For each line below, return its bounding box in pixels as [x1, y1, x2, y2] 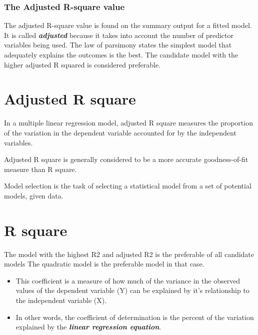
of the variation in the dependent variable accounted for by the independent [4, 127, 236, 137]
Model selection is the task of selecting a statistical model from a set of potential [4, 180, 251, 191]
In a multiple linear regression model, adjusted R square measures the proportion [4, 117, 253, 128]
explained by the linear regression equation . [15, 321, 161, 332]
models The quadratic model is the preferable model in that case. [4, 258, 204, 269]
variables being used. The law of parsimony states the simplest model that [4, 39, 232, 50]
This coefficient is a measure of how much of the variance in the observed [15, 275, 240, 285]
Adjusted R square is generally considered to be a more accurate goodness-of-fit [4, 154, 248, 164]
